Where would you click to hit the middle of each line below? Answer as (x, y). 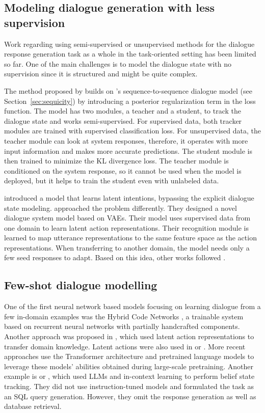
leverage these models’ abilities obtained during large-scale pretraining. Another (129, 366)
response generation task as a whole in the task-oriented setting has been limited (130, 54)
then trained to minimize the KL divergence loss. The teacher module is (116, 161)
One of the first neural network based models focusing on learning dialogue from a (132, 306)
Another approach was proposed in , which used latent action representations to (129, 336)
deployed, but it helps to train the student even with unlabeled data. (112, 181)
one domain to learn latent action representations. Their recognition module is (126, 227)
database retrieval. (33, 406)
